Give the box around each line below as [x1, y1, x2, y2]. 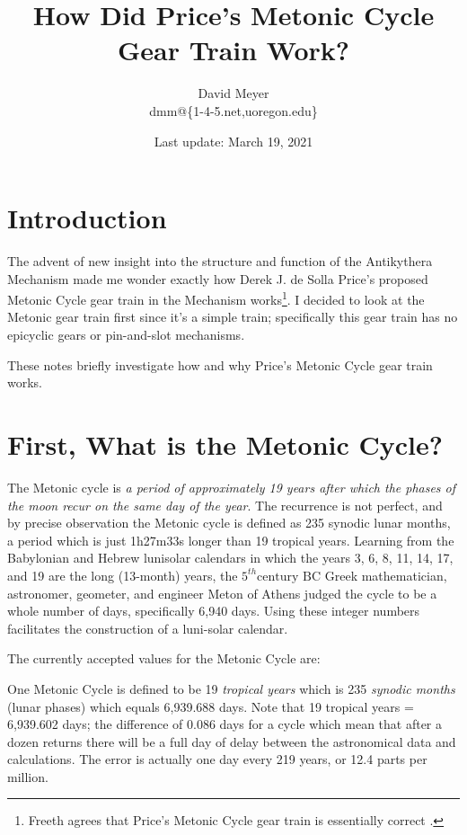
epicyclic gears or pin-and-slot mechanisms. [7, 325, 245, 344]
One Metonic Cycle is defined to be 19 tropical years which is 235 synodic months [7, 679, 455, 697]
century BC [257, 570, 322, 583]
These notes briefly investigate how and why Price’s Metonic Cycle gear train [7, 355, 433, 374]
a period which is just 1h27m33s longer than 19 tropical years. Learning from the [7, 530, 454, 549]
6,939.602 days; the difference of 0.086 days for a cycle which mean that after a [7, 715, 443, 733]
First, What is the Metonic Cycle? [7, 426, 443, 463]
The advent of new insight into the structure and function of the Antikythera [7, 252, 433, 271]
